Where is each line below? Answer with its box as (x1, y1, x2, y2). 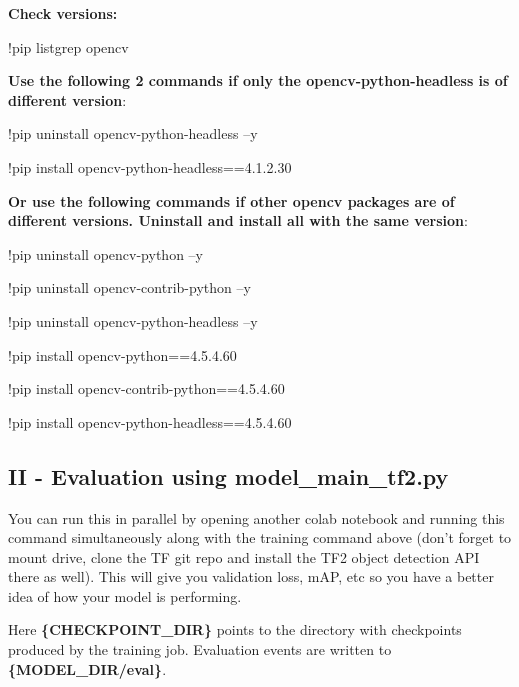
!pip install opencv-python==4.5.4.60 (8, 344, 237, 365)
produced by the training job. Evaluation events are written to (8, 639, 392, 660)
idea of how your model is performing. (8, 585, 242, 606)
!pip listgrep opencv (8, 36, 129, 57)
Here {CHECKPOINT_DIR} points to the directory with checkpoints (8, 619, 462, 640)
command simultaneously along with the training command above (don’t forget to (8, 527, 512, 548)
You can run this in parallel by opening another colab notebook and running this (8, 507, 505, 528)
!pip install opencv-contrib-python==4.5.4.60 (8, 378, 285, 399)
